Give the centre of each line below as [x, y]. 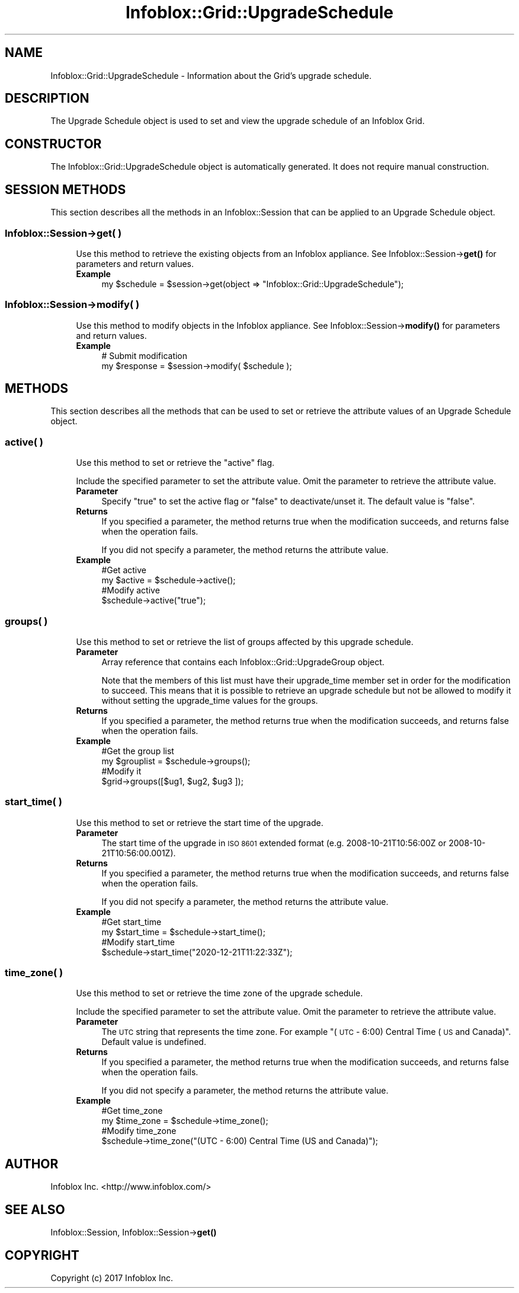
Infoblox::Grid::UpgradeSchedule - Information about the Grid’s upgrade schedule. [211, 75]
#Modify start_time [138, 942]
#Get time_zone [132, 1111]
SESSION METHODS [65, 189]
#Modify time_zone [139, 1131]
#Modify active [131, 590]
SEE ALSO [35, 1209]
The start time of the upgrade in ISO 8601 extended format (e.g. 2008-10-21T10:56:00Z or [274, 843]
